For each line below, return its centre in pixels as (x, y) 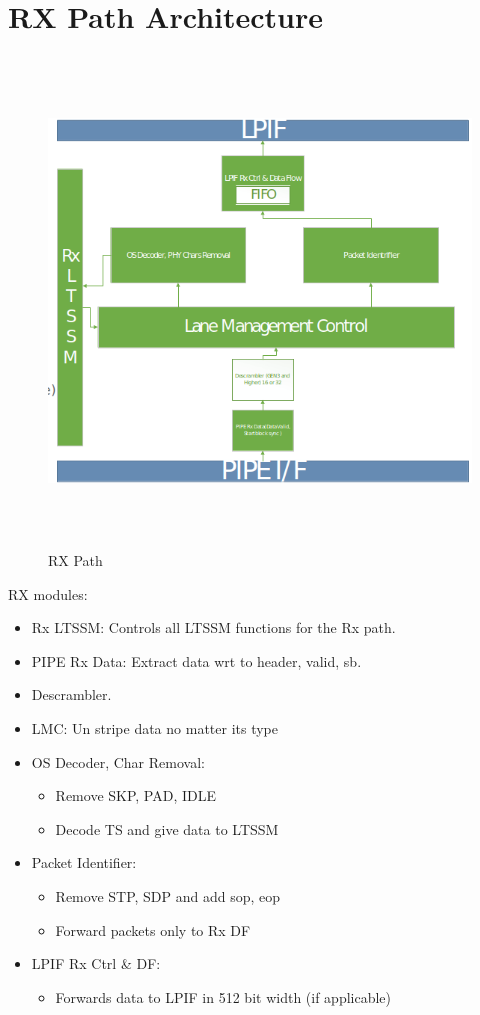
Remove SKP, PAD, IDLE (136, 795)
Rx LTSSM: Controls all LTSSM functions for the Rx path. (213, 627)
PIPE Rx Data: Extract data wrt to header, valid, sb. (196, 660)
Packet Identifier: (84, 862)
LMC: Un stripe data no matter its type (154, 728)
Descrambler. (71, 694)
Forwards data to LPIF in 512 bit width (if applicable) (223, 996)
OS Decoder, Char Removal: (118, 761)
